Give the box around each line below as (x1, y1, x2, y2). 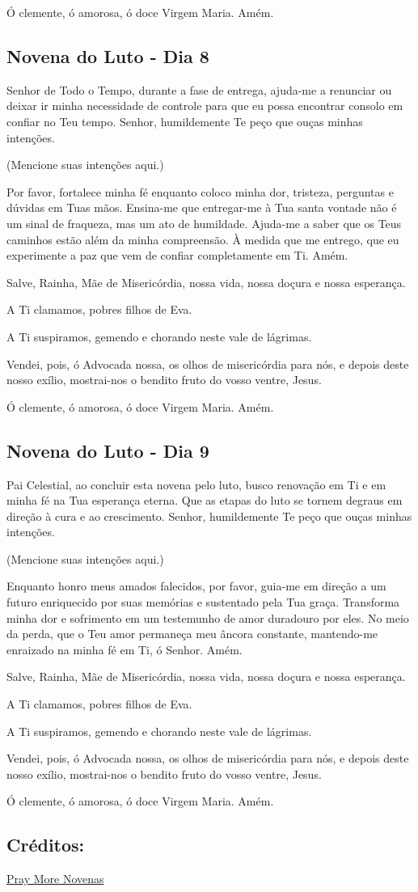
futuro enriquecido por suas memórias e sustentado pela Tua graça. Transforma (6, 594, 400, 611)
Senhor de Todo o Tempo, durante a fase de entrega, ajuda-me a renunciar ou (6, 81, 392, 98)
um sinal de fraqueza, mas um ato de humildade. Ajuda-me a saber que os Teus (6, 214, 402, 231)
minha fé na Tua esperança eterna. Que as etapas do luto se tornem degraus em (6, 492, 403, 509)
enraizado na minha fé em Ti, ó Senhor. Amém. (6, 640, 243, 657)
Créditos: (6, 832, 85, 857)
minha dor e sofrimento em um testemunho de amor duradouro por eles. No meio (6, 609, 409, 626)
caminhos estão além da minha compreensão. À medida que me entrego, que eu (6, 230, 399, 247)
